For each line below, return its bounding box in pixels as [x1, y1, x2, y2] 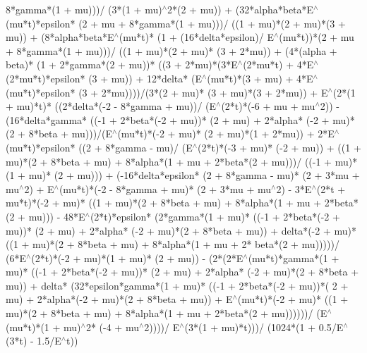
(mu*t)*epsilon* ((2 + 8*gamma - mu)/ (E [6, 140, 193, 154]
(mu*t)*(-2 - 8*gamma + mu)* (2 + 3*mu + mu [59, 181, 272, 196]
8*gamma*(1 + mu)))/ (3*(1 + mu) [6, 2, 162, 16]
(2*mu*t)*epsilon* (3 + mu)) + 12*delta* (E [6, 70, 202, 85]
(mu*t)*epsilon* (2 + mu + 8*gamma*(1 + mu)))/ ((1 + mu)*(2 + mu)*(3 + [6, 16, 346, 30]
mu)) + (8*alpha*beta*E [6, 30, 114, 44]
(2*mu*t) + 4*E [243, 57, 314, 72]
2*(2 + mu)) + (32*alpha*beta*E [167, 2, 314, 16]
